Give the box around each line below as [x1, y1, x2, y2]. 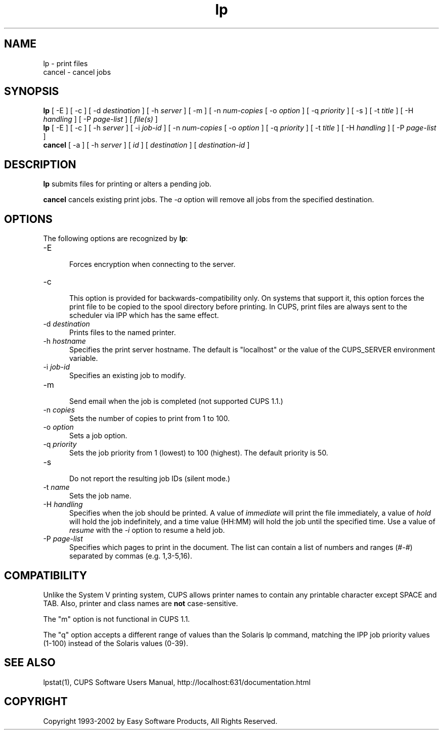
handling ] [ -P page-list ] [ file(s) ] [43, 115, 158, 124]
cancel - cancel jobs [43, 67, 111, 76]
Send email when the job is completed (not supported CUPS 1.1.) [69, 397, 283, 406]
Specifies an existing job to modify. [69, 371, 186, 380]
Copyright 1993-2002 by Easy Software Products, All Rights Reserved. [43, 716, 278, 725]
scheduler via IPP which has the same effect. [69, 311, 219, 320]
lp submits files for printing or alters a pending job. [43, 179, 212, 189]
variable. [69, 354, 98, 363]
